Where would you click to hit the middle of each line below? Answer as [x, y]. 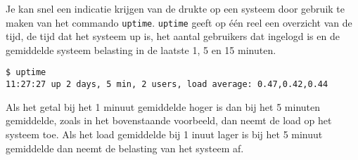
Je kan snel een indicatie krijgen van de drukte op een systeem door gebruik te [175, 8]
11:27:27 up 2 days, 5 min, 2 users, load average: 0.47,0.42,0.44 [167, 85]
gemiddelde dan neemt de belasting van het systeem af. [125, 148]
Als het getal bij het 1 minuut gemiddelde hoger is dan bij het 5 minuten [163, 106]
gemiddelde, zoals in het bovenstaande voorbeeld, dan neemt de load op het [169, 120]
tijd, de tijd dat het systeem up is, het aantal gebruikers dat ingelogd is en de [173, 36]
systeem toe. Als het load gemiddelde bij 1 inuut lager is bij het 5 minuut [164, 134]
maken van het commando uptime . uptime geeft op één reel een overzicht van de [179, 22]
